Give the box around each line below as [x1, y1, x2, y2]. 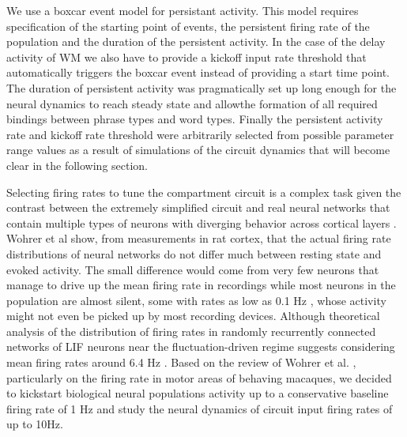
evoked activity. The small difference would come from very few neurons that [6, 261, 379, 277]
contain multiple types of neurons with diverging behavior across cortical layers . [6, 214, 397, 231]
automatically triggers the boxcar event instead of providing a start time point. [6, 64, 390, 81]
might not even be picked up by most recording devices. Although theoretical [6, 307, 380, 324]
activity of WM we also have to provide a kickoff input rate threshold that [6, 48, 367, 65]
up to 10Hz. [6, 416, 63, 432]
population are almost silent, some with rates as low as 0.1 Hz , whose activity [6, 292, 386, 308]
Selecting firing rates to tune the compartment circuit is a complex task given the [6, 183, 401, 200]
